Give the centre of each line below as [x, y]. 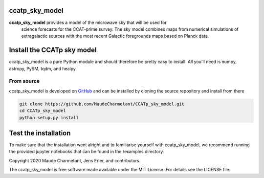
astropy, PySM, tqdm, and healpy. [43, 68]
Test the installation [40, 133]
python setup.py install [49, 118]
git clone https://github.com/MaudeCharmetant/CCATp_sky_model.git [102, 104]
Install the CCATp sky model [53, 50]
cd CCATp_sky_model [43, 111]
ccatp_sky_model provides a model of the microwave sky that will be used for [88, 22]
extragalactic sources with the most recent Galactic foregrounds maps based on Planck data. [115, 36]
